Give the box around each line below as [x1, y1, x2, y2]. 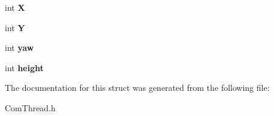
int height [5, 61, 44, 74]
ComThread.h [5, 101, 56, 114]
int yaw [5, 41, 34, 54]
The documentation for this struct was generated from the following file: [5, 81, 270, 94]
